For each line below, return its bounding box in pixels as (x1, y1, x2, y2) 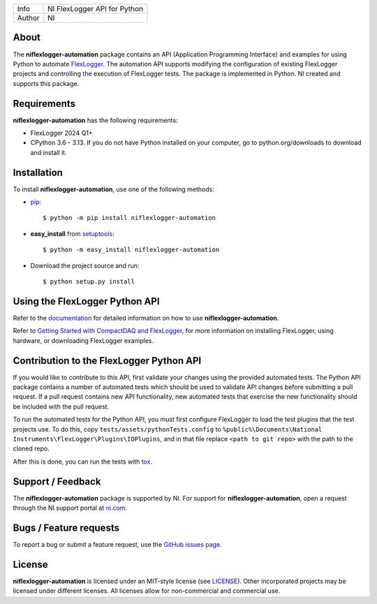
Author (17, 13, 40, 22)
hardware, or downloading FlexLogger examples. (13, 336, 154, 345)
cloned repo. (13, 444, 50, 453)
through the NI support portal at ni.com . (13, 503, 127, 513)
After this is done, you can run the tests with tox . (13, 457, 153, 466)
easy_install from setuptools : (30, 229, 114, 237)
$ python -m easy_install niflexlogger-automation (43, 246, 220, 254)
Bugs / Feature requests (13, 522, 120, 533)
